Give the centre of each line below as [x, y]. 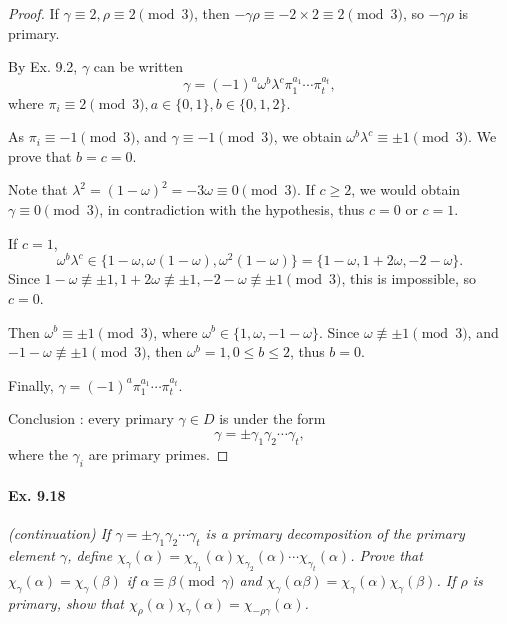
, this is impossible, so [408, 278]
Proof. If [33, 13]
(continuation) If [59, 533]
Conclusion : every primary [91, 418]
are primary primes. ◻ [158, 453]
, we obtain [307, 136]
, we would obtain [406, 189]
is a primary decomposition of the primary [335, 533]
